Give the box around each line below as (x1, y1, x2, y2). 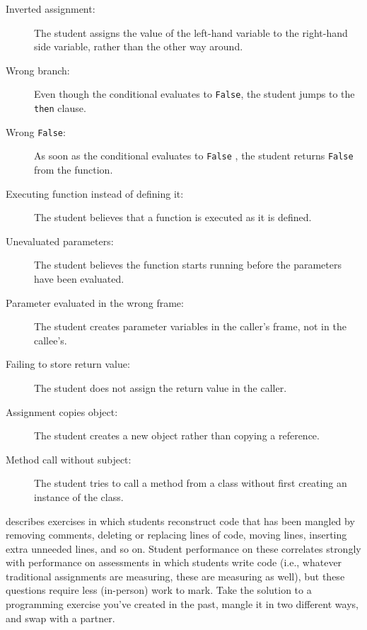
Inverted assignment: (6, 1, 95, 16)
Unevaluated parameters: (6, 233, 114, 248)
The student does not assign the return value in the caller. (34, 380, 287, 395)
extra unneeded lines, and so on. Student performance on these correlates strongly (6, 541, 361, 556)
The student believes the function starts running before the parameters (34, 257, 342, 272)
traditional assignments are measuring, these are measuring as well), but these (6, 568, 345, 583)
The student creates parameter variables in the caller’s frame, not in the (34, 319, 346, 334)
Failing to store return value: (6, 356, 130, 371)
